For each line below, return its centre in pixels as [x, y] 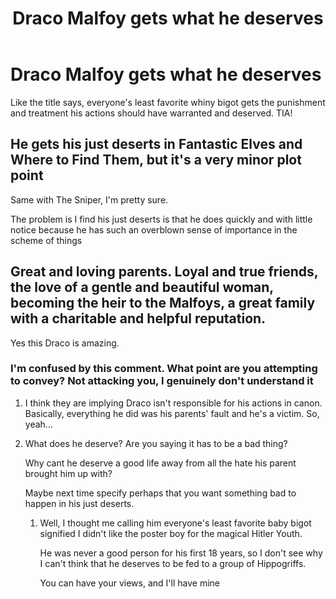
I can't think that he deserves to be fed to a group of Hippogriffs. [173, 563]
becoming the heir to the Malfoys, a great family [163, 303]
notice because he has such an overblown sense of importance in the [154, 229]
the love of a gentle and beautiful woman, [142, 287]
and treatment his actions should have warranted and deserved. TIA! [151, 113]
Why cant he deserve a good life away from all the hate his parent [160, 463]
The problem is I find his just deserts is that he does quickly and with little [161, 219]
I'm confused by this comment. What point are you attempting [164, 369]
